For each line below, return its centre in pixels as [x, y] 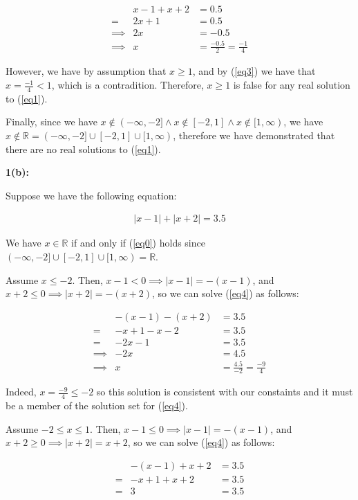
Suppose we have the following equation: [91, 195]
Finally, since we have [51, 122]
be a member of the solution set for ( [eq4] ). [97, 405]
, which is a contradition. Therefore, [128, 85]
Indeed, [21, 392]
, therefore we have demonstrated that [254, 135]
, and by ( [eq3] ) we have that [254, 71]
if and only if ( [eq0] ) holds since [138, 243]
